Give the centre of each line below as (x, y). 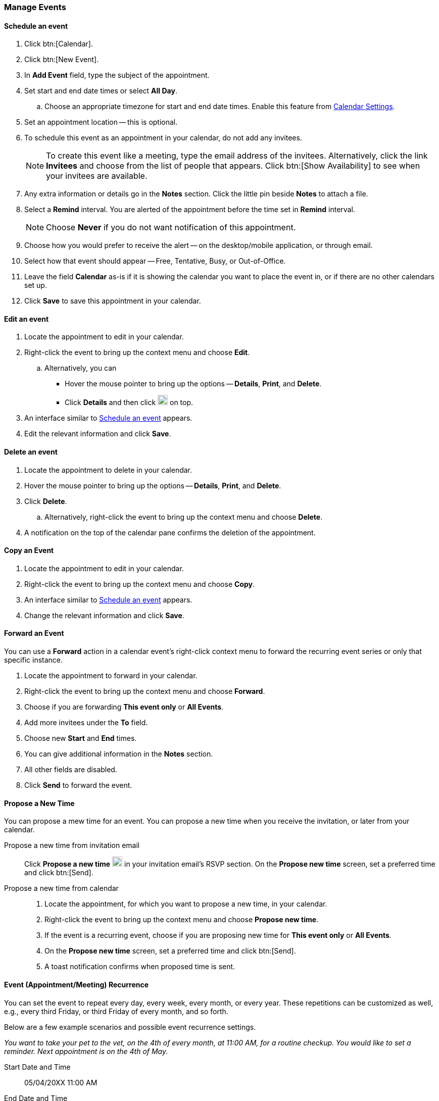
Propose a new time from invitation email (72, 845)
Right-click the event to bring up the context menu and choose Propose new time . (182, 920)
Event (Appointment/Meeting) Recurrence (77, 984)
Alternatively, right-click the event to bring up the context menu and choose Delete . (184, 517)
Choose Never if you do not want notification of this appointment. (171, 228)
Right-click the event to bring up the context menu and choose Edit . (137, 353)
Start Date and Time (37, 1067)
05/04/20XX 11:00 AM (61, 1082)
